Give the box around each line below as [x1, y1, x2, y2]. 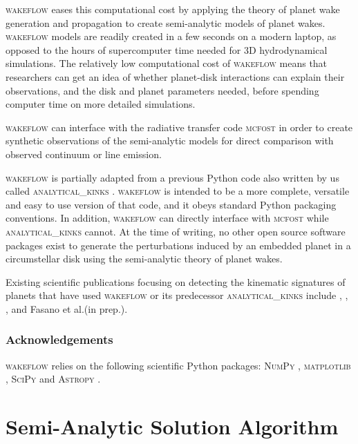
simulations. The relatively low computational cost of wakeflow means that [6, 56, 328, 70]
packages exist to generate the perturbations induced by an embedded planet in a [6, 238, 351, 252]
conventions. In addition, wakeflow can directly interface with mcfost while [6, 211, 329, 225]
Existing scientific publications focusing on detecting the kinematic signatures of [6, 274, 346, 289]
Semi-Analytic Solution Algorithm [6, 412, 339, 441]
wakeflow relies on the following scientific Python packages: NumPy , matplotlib [6, 358, 351, 372]
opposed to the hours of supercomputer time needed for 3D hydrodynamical [6, 42, 328, 57]
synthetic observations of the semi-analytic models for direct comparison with [6, 133, 334, 148]
